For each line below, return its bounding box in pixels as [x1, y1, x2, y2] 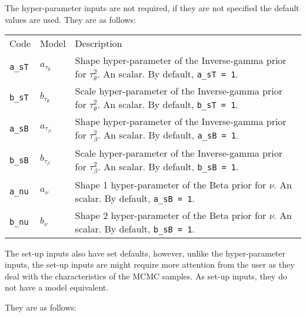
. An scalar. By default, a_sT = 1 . [97, 67, 238, 81]
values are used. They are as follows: [5, 13, 136, 25]
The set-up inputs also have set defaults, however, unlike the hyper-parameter [5, 247, 285, 259]
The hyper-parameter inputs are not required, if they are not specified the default [5, 2, 300, 14]
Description [75, 36, 122, 50]
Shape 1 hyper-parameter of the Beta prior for [75, 177, 267, 191]
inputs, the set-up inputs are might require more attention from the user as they [5, 258, 295, 271]
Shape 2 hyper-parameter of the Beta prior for [75, 208, 267, 222]
